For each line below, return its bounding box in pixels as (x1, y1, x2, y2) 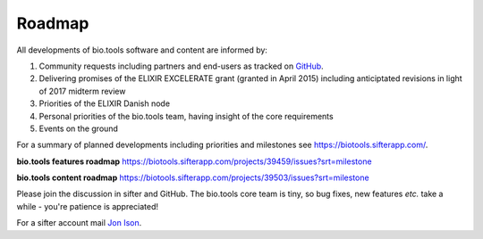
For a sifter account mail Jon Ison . (16, 218, 142, 228)
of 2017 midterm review (38, 86, 126, 96)
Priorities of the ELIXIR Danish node (38, 98, 170, 109)
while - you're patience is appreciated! (16, 201, 159, 211)
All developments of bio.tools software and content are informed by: (16, 45, 268, 55)
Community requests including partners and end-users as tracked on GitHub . (38, 61, 324, 71)
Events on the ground (38, 123, 118, 134)
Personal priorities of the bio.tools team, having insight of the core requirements (38, 111, 335, 121)
